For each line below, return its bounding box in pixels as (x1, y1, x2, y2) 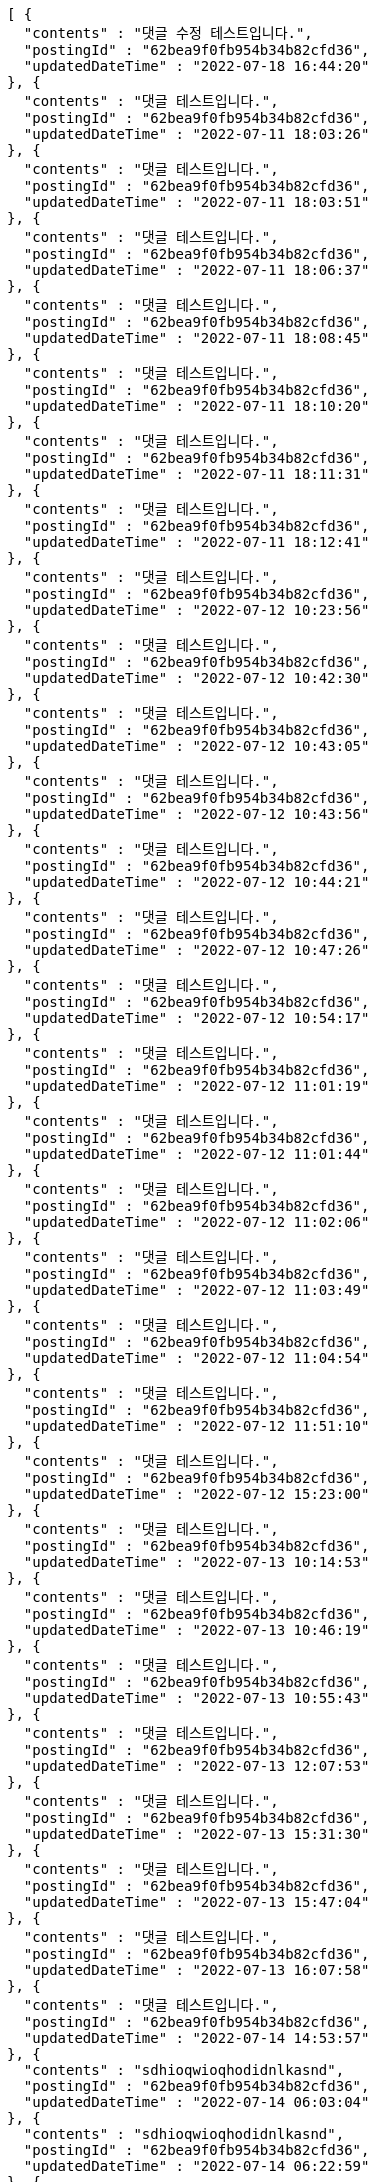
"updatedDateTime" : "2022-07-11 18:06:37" (23, 262, 370, 278)
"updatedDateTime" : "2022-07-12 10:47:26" (23, 942, 370, 958)
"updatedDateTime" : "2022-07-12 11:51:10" (23, 1418, 370, 1434)
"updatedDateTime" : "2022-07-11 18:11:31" (23, 466, 370, 482)
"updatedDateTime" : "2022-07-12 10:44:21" (23, 874, 370, 890)
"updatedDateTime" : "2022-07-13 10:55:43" (23, 1690, 370, 1706)
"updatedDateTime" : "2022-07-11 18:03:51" (23, 194, 370, 210)
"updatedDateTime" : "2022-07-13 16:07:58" (23, 1962, 370, 1978)
